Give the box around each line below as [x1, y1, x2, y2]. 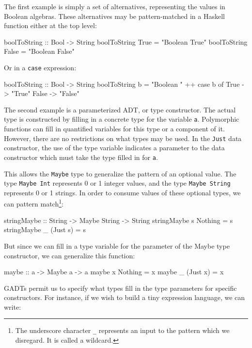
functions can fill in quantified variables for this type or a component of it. [4, 124, 225, 134]
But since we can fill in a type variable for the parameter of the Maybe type [4, 240, 230, 251]
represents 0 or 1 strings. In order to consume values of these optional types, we [4, 187, 241, 197]
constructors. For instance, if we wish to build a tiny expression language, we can [4, 292, 245, 302]
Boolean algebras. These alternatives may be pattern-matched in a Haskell [4, 11, 225, 21]
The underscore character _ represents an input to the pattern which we [15, 325, 230, 335]
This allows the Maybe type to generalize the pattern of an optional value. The [4, 168, 236, 178]
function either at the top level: [4, 20, 97, 31]
